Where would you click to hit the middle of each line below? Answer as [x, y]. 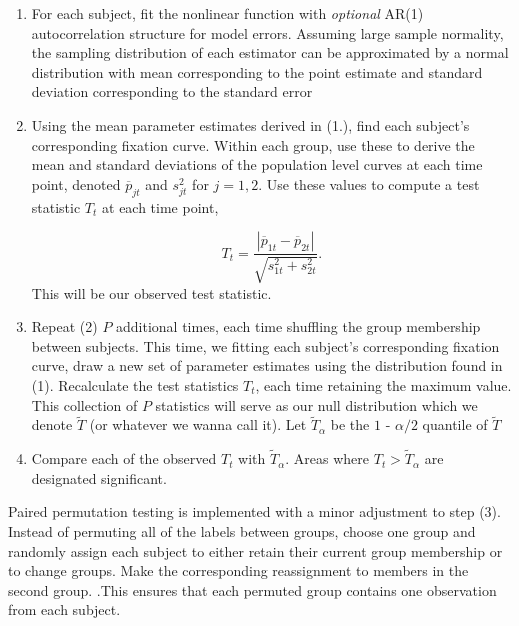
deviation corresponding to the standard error [172, 91]
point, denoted [76, 183]
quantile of [455, 424]
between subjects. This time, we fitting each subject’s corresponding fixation [265, 345]
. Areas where [327, 458]
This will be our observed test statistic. [151, 292]
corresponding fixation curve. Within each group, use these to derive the [253, 144]
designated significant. [99, 477]
